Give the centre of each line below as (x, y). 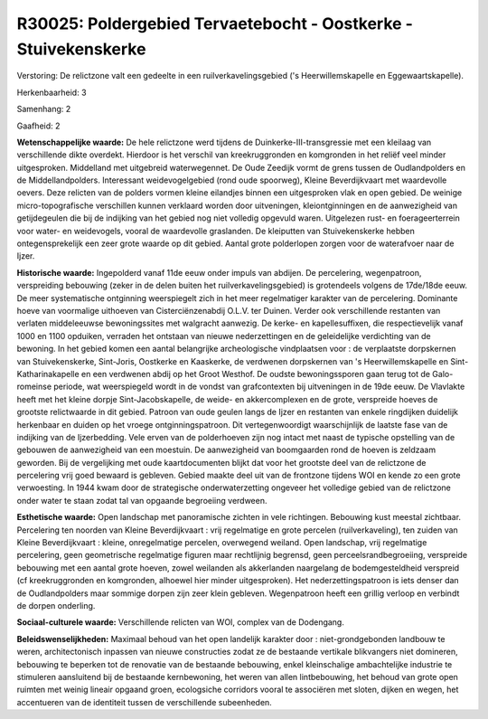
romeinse (34, 387)
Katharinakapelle (48, 374)
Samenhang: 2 (44, 109)
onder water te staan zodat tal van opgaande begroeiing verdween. (142, 500)
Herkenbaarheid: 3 (52, 92)
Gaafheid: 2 (38, 126)
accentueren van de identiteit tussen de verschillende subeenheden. (145, 702)
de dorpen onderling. (56, 605)
